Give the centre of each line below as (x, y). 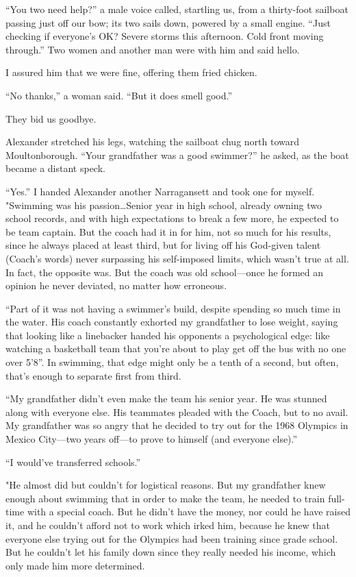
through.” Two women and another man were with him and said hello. (153, 49)
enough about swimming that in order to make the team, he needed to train (165, 498)
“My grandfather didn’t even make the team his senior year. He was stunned (166, 398)
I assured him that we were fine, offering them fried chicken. (131, 72)
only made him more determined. (75, 565)
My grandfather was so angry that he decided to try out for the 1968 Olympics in (177, 425)
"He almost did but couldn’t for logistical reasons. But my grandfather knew (166, 485)
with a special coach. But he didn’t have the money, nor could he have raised (189, 512)
